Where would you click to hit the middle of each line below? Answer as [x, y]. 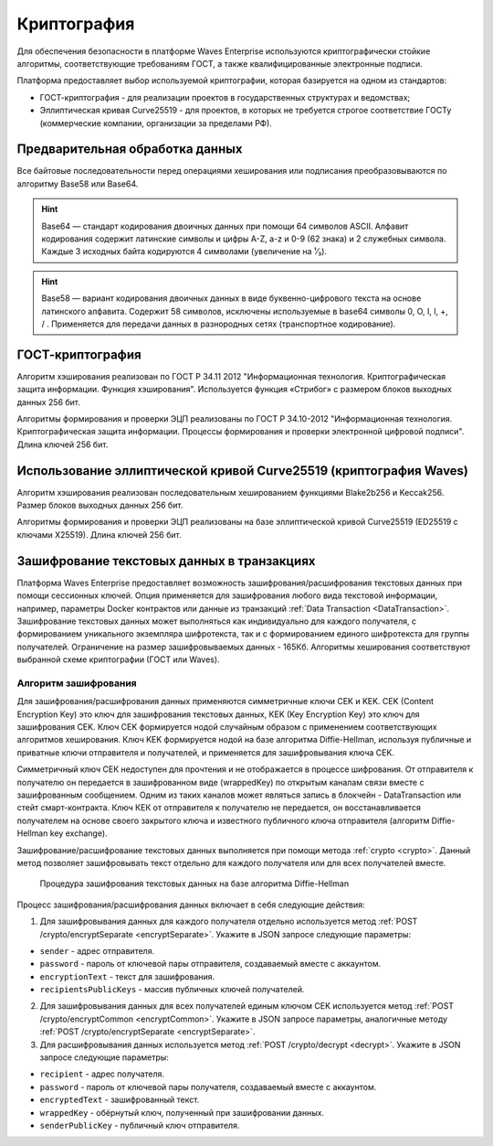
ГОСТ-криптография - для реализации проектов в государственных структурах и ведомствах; [225, 97]
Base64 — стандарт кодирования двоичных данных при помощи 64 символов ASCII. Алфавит [225, 226]
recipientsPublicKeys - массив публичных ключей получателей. [172, 990]
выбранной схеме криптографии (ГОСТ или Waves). [118, 659]
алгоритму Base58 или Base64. [78, 184]
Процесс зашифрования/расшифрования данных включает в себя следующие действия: [191, 905]
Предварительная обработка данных [130, 150]
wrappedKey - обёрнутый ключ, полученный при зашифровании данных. [182, 1112]
